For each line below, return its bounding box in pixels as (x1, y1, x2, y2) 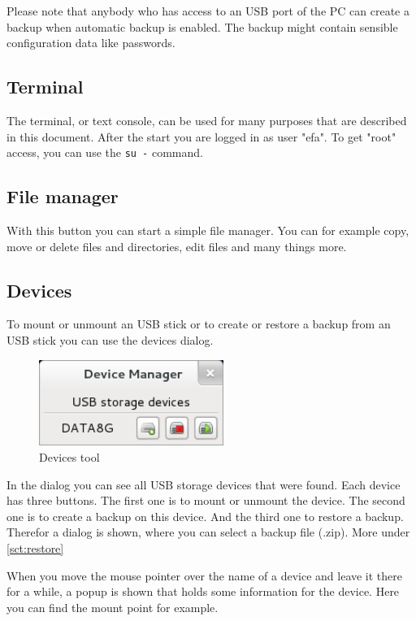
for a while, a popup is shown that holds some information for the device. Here (6, 583, 400, 600)
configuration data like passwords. (6, 34, 175, 51)
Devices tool (39, 449, 100, 466)
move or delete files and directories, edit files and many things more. (6, 237, 347, 254)
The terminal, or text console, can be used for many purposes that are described (6, 111, 407, 128)
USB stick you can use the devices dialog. (6, 332, 214, 349)
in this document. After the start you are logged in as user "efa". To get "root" (6, 128, 396, 145)
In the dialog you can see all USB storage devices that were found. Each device (6, 476, 401, 493)
